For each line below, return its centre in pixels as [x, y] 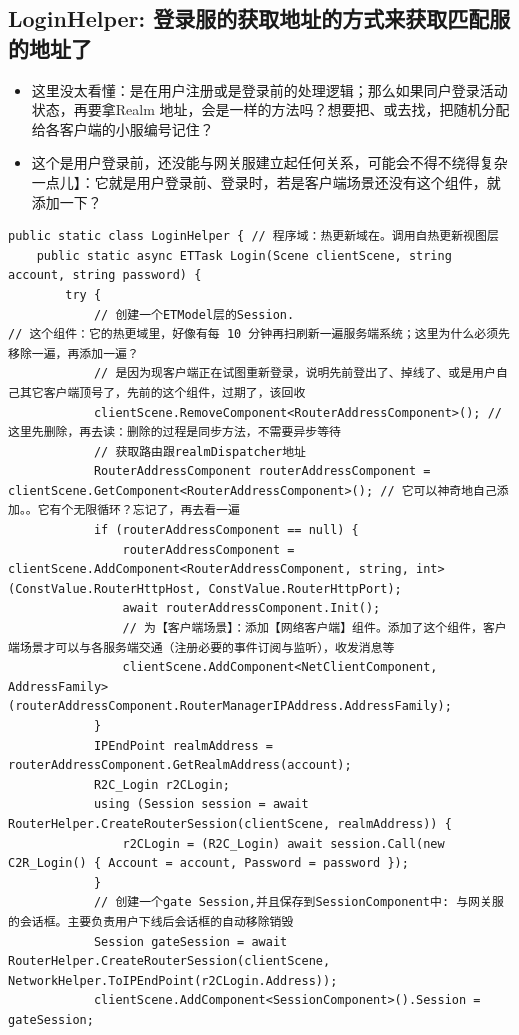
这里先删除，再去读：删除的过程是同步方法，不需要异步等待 [174, 432]
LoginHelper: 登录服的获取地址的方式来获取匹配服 [259, 18]
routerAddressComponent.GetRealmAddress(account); [180, 765]
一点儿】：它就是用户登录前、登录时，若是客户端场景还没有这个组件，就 [266, 181]
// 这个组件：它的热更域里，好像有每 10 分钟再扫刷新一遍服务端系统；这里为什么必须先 [259, 334]
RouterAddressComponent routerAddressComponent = [262, 471]
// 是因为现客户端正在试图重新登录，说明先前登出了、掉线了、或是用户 [294, 373]
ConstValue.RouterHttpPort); [305, 588]
